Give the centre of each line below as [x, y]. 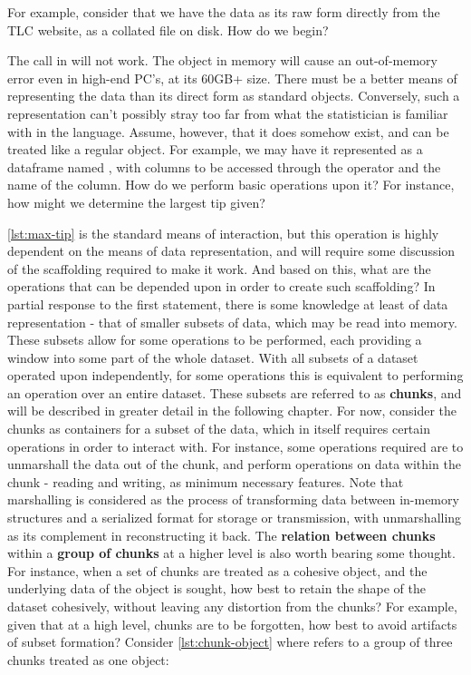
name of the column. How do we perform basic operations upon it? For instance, [231, 185]
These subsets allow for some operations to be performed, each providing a [215, 340]
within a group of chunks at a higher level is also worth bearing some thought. [231, 553]
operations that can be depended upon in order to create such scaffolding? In [221, 286]
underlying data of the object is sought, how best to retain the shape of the [217, 588]
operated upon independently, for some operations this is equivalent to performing [235, 375]
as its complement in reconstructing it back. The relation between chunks [221, 535]
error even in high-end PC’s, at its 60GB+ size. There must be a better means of [232, 78]
